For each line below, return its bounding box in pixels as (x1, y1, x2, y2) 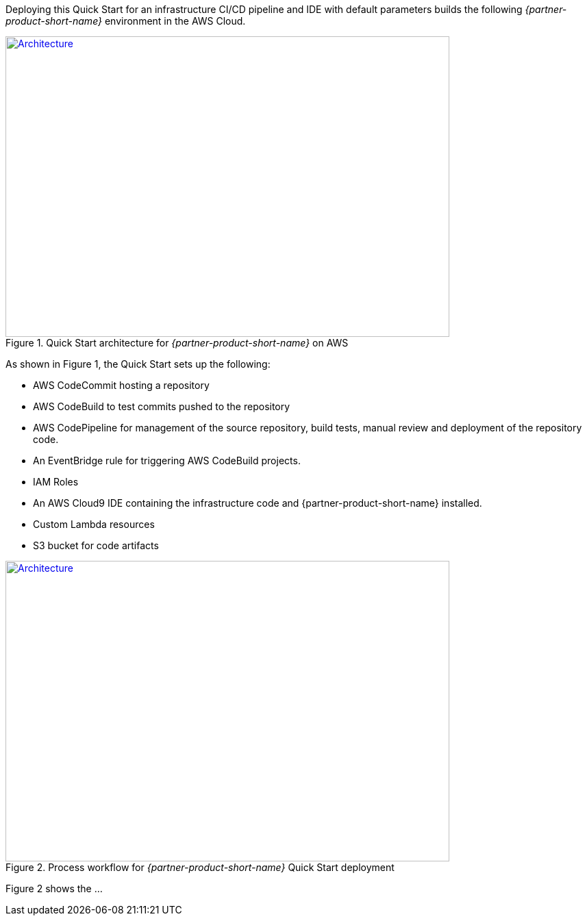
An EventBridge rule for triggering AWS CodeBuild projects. (33, 455, 301, 466)
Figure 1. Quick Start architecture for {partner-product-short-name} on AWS (5, 337, 349, 349)
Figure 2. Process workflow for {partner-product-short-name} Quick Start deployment (5, 861, 395, 873)
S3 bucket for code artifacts (33, 540, 159, 551)
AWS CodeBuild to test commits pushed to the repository (33, 401, 290, 412)
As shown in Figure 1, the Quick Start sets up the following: (5, 358, 271, 370)
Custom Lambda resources (33, 518, 155, 530)
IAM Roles (33, 476, 79, 488)
